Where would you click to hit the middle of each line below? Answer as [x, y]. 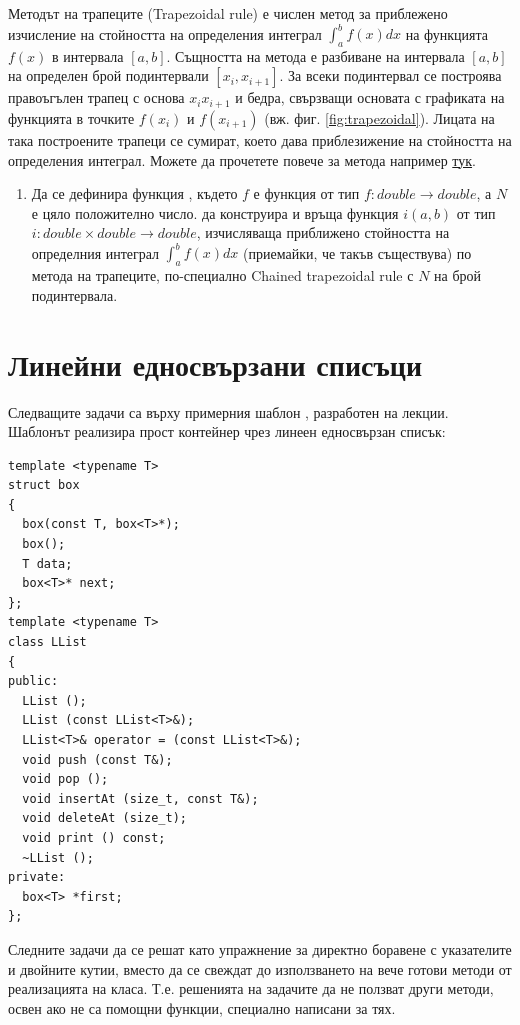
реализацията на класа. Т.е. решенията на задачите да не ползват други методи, [251, 988]
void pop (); [65, 779]
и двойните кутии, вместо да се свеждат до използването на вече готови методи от [260, 968]
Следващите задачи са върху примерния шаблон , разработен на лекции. [228, 411]
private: [37, 877]
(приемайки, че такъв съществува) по [357, 252]
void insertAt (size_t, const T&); [140, 798]
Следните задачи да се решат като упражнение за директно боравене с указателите [260, 948]
